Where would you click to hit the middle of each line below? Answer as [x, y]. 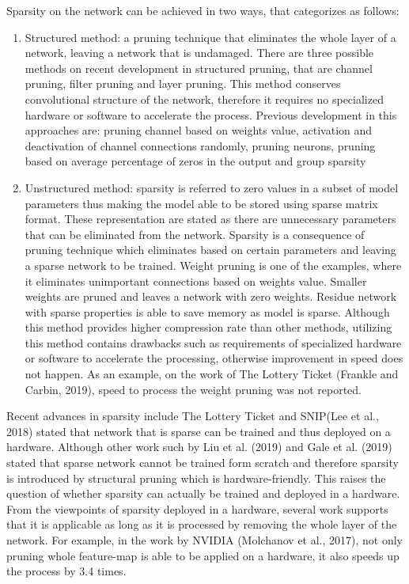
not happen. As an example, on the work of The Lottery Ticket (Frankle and [212, 374]
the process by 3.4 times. [66, 571]
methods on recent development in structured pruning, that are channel [199, 68]
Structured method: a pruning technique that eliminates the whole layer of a [210, 37]
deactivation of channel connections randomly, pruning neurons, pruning [200, 145]
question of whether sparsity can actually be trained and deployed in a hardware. [203, 493]
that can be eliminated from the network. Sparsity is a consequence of [195, 234]
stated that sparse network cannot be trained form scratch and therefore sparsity [203, 463]
